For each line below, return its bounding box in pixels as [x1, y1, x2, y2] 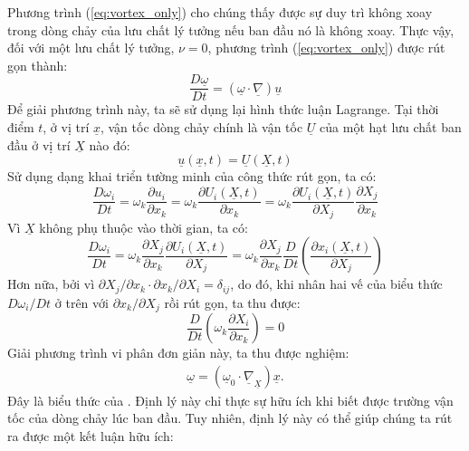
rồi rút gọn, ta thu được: [164, 293, 301, 312]
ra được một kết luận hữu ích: [7, 427, 174, 446]
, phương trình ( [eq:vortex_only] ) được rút [207, 38, 445, 57]
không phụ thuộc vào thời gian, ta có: [39, 217, 248, 236]
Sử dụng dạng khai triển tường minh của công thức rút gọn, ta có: [7, 167, 377, 186]
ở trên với [54, 293, 109, 312]
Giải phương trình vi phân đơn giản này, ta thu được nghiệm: [7, 343, 349, 362]
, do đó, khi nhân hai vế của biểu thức [230, 274, 443, 293]
